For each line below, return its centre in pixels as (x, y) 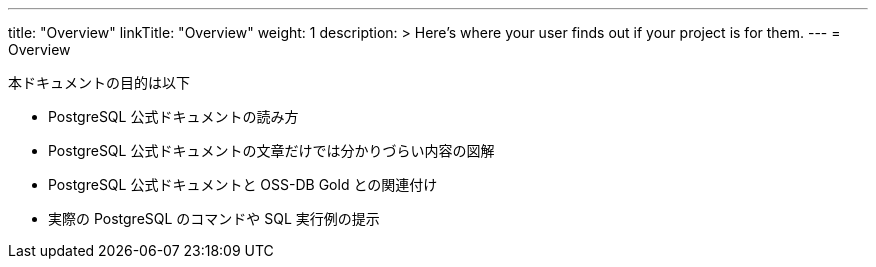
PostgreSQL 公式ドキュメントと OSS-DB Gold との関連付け (243, 184)
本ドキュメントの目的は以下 (99, 82)
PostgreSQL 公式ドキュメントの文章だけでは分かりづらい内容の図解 (271, 150)
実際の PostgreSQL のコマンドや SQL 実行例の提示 (214, 218)
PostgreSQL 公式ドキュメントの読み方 (173, 116)
